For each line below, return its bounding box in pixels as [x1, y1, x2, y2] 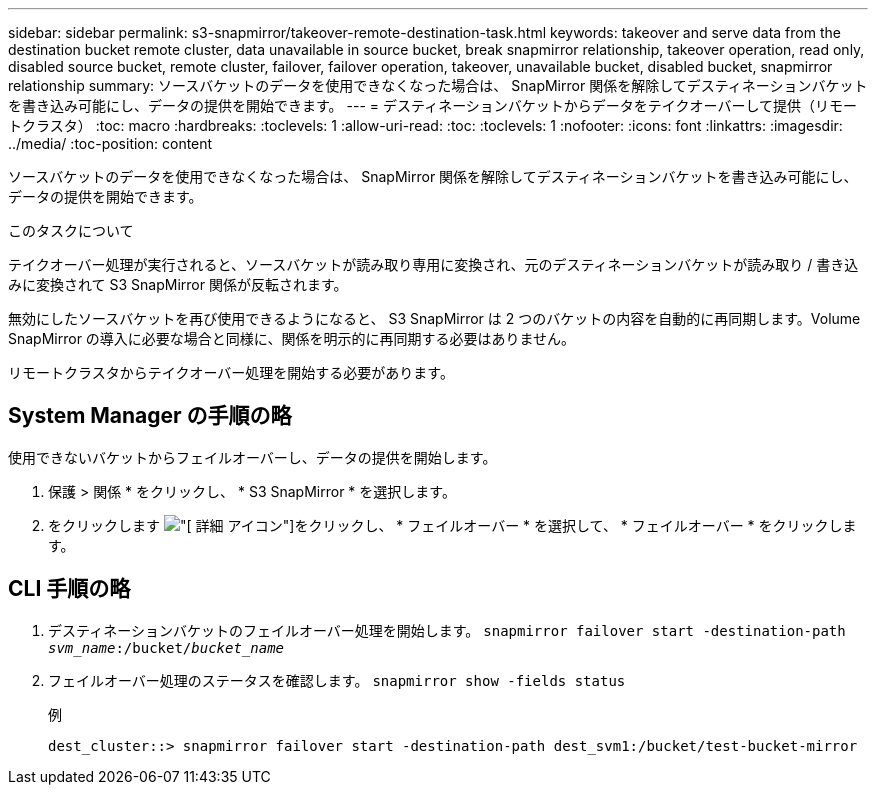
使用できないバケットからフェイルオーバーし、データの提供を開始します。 [8, 448, 497, 466]
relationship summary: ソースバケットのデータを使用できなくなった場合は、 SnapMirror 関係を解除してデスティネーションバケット [8, 77, 868, 94]
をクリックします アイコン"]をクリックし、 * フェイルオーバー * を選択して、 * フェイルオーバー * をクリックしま [48, 516, 857, 534]
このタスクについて [8, 222, 134, 239]
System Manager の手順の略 [8, 403, 292, 429]
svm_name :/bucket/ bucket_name [48, 639, 285, 656]
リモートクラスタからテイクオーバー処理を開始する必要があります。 [8, 364, 454, 381]
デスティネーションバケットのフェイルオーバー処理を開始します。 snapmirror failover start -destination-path [48, 621, 846, 639]
